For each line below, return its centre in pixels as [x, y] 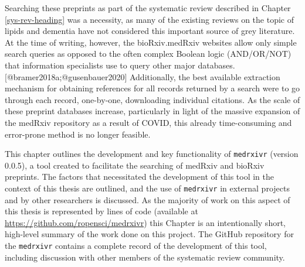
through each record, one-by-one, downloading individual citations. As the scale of [152, 99]
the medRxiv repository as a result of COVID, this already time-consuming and [148, 122]
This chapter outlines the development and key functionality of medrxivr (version [152, 154]
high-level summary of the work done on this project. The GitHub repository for [149, 234]
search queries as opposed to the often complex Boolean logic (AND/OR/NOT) [148, 54]
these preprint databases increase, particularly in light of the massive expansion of [152, 111]
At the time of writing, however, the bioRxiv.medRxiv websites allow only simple [151, 42]
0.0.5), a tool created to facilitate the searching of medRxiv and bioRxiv [135, 165]
